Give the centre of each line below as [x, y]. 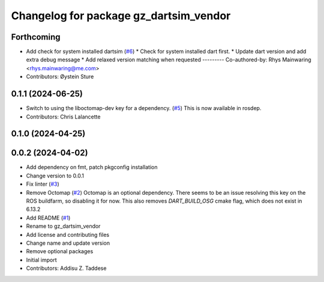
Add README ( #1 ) [48, 218]
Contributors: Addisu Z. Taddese [66, 268]
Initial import [41, 260]
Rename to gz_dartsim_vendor [63, 226]
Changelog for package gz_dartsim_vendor [121, 16]
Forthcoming [36, 37]
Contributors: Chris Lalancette [63, 117]
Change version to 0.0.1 [55, 176]
